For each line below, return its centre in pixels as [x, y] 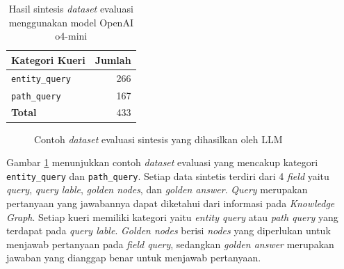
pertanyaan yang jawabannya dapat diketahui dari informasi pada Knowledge [171, 203]
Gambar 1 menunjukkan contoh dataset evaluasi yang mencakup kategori [162, 162]
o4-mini [71, 36]
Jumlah [113, 59]
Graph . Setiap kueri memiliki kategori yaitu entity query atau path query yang [172, 217]
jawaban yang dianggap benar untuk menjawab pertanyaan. [134, 258]
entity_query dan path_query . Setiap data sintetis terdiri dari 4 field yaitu [168, 176]
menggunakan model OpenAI [71, 22]
